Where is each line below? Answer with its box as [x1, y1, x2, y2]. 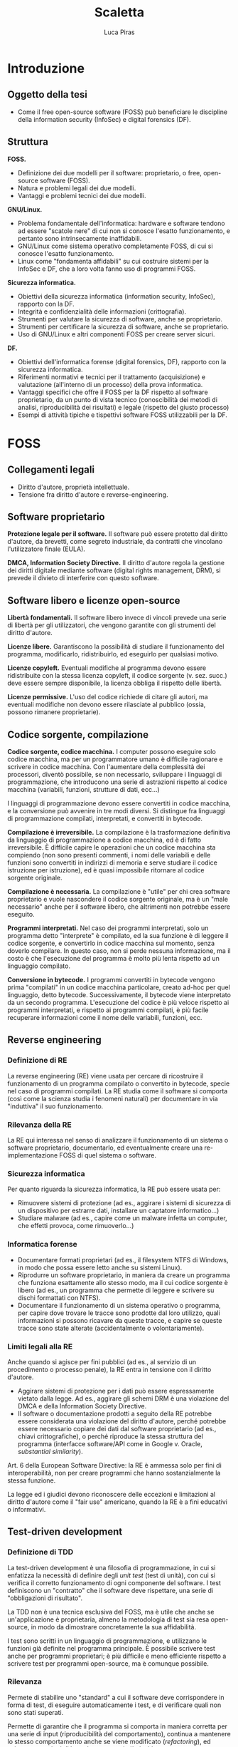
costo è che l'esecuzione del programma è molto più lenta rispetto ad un [7, 954, 220, 962]
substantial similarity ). [17, 1447, 83, 1455]
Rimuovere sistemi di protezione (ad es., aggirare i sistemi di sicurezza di [17, 1199, 231, 1207]
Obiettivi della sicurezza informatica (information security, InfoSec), [17, 292, 215, 300]
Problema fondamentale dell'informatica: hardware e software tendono [17, 219, 225, 227]
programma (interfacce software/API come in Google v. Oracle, [17, 1439, 202, 1448]
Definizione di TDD [7, 1547, 74, 1557]
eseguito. [7, 910, 35, 918]
